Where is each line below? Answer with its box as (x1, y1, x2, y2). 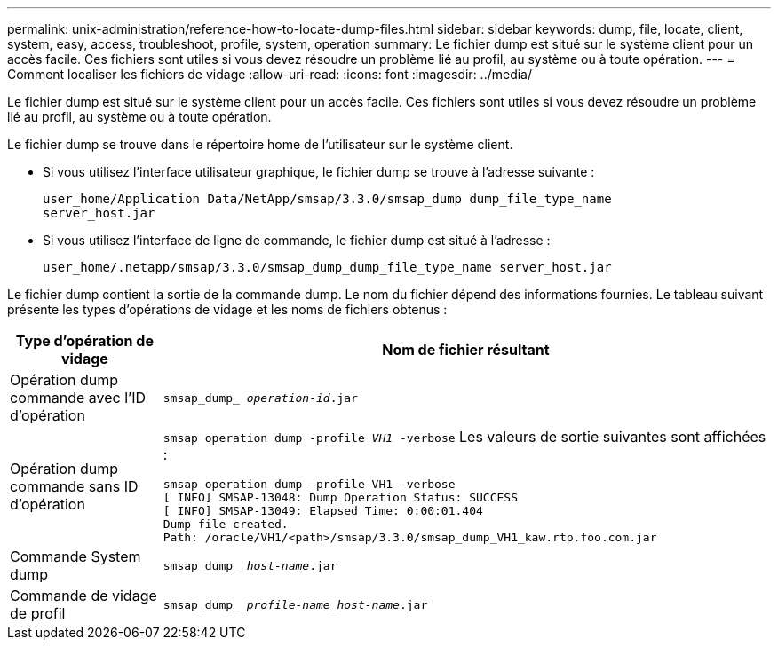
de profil (10, 604, 66, 622)
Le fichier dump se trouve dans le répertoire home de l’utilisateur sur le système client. (7, 137, 513, 152)
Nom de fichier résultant (382, 341, 550, 359)
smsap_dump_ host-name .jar (163, 558, 337, 572)
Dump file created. (163, 517, 289, 531)
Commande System (10, 548, 141, 565)
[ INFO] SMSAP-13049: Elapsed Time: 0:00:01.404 (163, 504, 483, 517)
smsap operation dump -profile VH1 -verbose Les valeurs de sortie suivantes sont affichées (163, 428, 766, 446)
